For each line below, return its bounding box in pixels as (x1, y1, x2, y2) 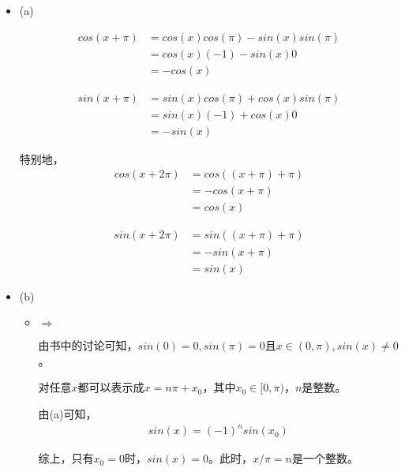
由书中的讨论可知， (38, 337, 138, 354)
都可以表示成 (77, 379, 144, 395)
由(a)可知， (38, 405, 97, 421)
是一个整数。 (291, 450, 358, 466)
